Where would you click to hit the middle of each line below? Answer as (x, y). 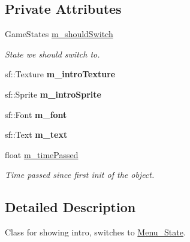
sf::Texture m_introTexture (60, 74)
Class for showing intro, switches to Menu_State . (95, 232)
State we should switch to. (52, 54)
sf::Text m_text (36, 134)
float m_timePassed (42, 154)
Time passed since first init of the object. (80, 175)
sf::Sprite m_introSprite (53, 94)
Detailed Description (70, 207)
